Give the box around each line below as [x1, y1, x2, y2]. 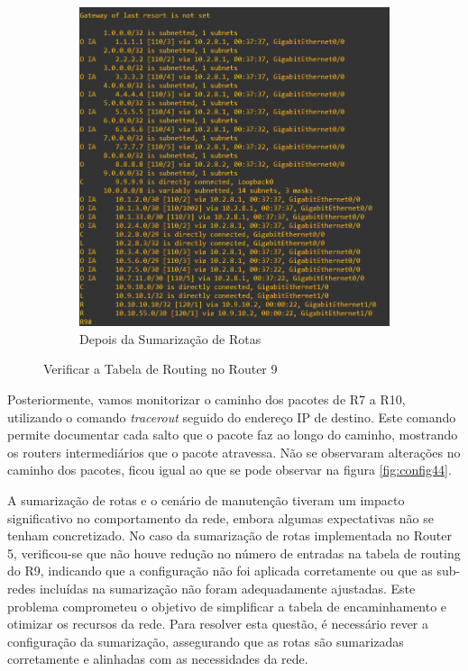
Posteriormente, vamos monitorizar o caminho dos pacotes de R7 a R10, [7, 389, 406, 408]
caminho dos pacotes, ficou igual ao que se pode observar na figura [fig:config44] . [7, 460, 452, 479]
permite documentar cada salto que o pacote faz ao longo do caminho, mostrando [7, 425, 458, 444]
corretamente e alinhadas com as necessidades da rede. [7, 649, 308, 668]
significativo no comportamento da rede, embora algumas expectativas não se [7, 508, 434, 527]
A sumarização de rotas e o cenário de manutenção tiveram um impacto [7, 490, 405, 509]
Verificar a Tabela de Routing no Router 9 [43, 359, 278, 378]
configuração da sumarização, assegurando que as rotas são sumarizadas [7, 631, 404, 650]
